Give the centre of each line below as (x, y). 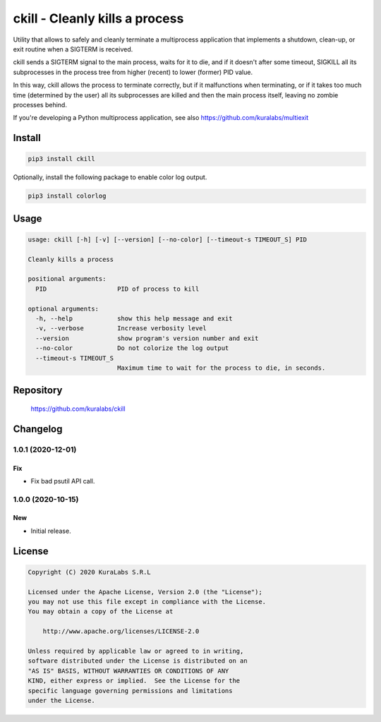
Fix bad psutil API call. (63, 481)
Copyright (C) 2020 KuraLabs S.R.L (89, 572)
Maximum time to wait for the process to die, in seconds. (221, 368)
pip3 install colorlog (67, 196)
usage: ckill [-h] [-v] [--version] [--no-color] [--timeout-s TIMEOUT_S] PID (167, 239)
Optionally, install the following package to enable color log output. (110, 177)
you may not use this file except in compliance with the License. (147, 602)
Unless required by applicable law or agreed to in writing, (136, 651)
